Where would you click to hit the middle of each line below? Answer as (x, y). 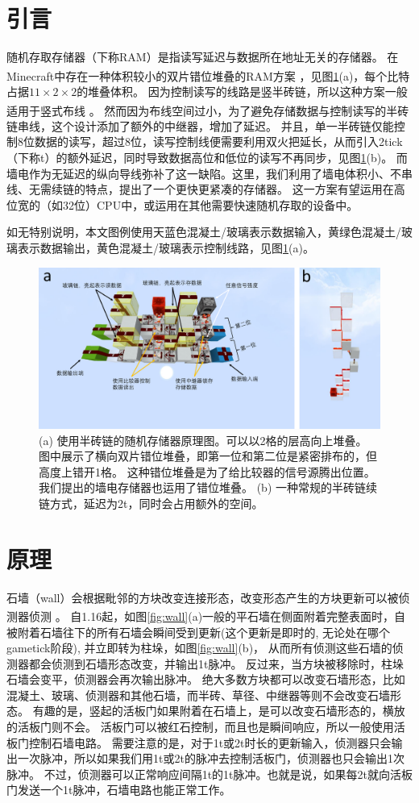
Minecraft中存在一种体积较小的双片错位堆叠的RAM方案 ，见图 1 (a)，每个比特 (208, 75)
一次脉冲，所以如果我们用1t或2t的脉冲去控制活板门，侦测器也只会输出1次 (211, 758)
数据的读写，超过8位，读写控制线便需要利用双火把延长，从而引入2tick (218, 141)
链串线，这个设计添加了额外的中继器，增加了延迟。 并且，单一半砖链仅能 (200, 125)
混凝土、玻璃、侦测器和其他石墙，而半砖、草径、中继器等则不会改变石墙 (198, 695)
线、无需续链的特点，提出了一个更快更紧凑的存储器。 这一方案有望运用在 (200, 189)
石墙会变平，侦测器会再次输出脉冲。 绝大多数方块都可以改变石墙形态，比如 (206, 679)
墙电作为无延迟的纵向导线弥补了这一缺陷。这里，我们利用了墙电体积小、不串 (209, 173)
